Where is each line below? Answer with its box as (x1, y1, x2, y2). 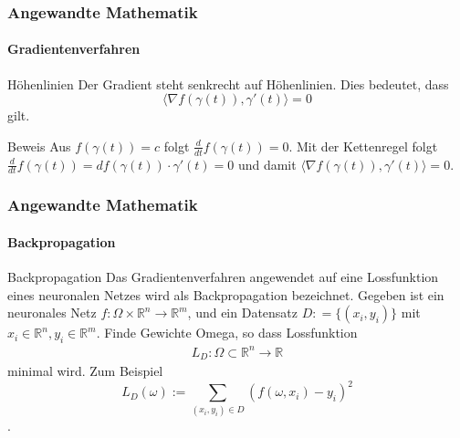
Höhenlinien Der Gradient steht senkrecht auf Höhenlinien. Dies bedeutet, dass (7, 74, 449, 93)
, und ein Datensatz (187, 303, 298, 322)
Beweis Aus (7, 136, 71, 155)
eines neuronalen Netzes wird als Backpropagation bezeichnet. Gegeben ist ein (7, 285, 444, 304)
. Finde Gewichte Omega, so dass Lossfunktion (96, 323, 358, 342)
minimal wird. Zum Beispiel (7, 361, 163, 381)
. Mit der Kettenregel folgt (288, 136, 438, 155)
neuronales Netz (7, 303, 97, 322)
